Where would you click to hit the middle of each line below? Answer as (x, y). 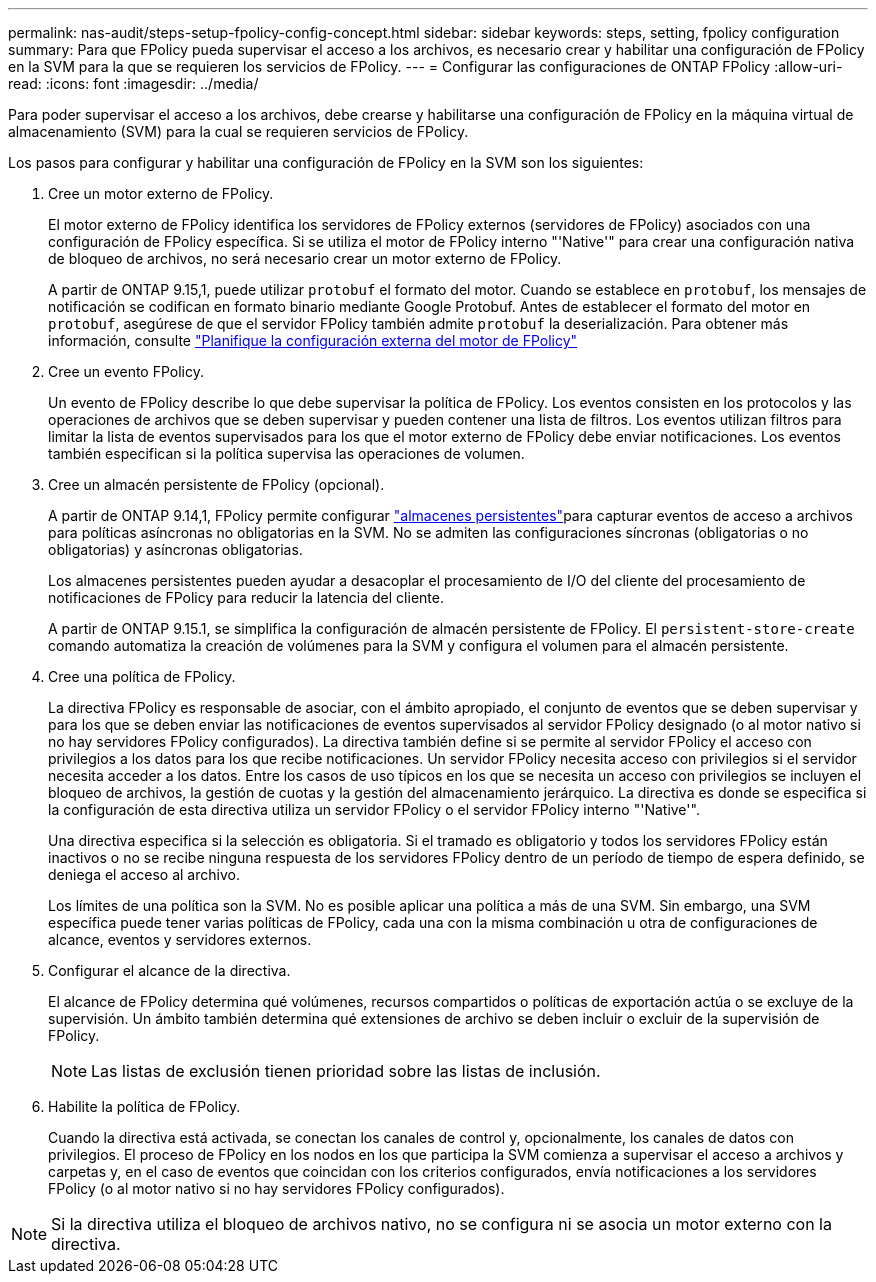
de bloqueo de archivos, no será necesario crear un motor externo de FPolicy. (305, 258)
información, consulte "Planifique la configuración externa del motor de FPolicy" (313, 340)
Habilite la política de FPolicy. (144, 1106)
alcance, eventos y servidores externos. (180, 939)
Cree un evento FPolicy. (126, 371)
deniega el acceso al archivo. (144, 874)
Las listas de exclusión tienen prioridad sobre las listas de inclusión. (346, 1071)
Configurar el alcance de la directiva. (169, 970)
